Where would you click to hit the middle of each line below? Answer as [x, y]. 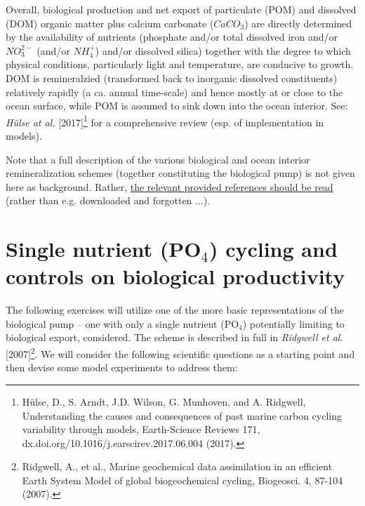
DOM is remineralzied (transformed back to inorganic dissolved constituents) [172, 78]
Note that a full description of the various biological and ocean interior [158, 159]
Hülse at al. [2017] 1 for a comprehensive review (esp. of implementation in [165, 121]
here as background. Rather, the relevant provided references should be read [170, 186]
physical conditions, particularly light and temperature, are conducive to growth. [180, 64]
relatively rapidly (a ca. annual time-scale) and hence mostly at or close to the [174, 92]
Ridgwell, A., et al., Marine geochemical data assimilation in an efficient [177, 466]
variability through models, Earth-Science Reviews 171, [141, 429]
